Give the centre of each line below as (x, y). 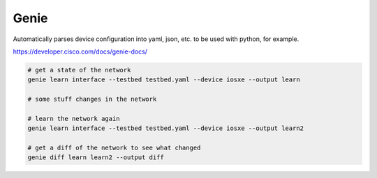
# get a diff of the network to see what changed (114, 148)
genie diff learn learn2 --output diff (96, 157)
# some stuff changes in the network (92, 99)
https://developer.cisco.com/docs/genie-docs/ (80, 51)
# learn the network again (74, 119)
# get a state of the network (79, 70)
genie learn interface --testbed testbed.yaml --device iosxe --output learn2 (165, 128)
